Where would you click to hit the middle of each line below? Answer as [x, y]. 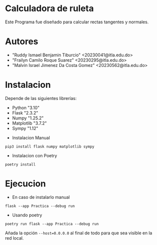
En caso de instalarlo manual [41, 197]
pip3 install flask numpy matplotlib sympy [50, 147]
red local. [14, 238]
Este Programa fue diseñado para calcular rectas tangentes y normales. [77, 22]
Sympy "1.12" [25, 128]
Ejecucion [26, 184]
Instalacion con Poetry [35, 155]
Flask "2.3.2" [25, 113]
